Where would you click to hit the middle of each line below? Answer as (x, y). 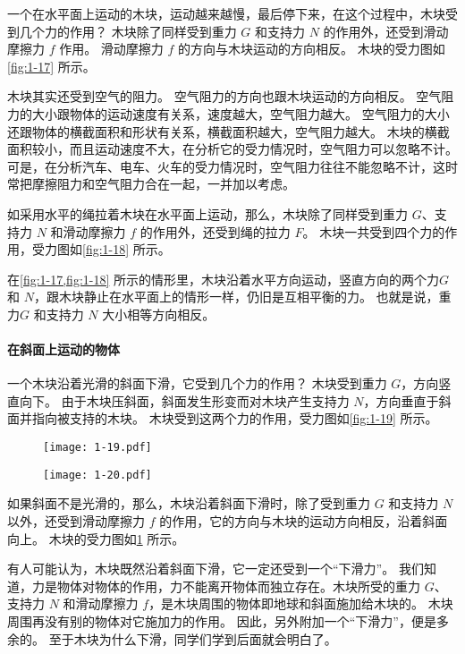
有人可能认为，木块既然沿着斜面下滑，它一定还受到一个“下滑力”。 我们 (216, 569)
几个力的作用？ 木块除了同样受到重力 (128, 31)
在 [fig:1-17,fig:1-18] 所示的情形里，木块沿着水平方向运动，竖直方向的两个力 (224, 279)
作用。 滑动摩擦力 (111, 49)
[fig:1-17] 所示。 (51, 66)
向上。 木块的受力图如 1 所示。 (96, 538)
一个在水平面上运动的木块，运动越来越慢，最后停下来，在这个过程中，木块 (226, 13)
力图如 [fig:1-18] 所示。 (107, 249)
